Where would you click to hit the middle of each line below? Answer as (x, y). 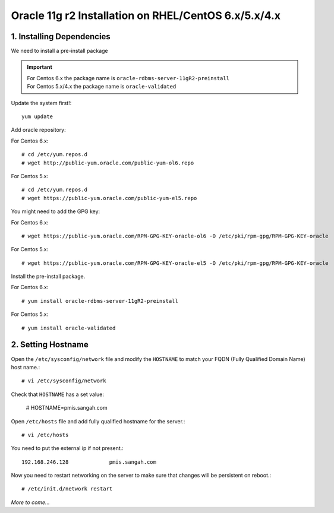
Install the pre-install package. (48, 277)
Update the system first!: (41, 103)
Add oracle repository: (38, 130)
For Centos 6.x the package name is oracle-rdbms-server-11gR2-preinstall (128, 78)
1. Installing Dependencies (61, 37)
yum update (37, 117)
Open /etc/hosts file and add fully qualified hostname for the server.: (98, 421)
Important (40, 67)
